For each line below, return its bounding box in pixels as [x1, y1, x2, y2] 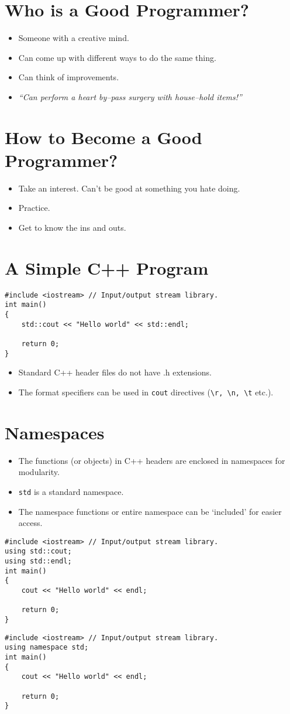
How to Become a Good [5, 125, 202, 149]
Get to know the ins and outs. [18, 221, 126, 233]
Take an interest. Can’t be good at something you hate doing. [18, 182, 240, 194]
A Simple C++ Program [5, 255, 209, 279]
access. [18, 517, 43, 529]
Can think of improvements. [18, 71, 119, 83]
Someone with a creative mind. [18, 32, 129, 44]
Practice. [18, 201, 50, 214]
